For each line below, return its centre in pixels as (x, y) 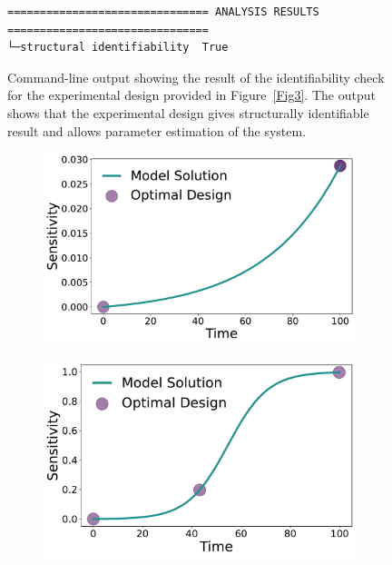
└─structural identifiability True (118, 48)
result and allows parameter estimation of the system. (157, 130)
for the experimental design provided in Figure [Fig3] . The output (191, 95)
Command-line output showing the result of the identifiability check (196, 77)
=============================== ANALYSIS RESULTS (163, 12)
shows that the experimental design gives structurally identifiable (188, 112)
